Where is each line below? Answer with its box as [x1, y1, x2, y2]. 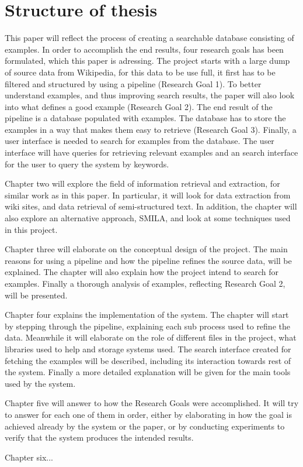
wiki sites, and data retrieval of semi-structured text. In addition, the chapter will [5, 200, 297, 212]
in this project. [5, 223, 58, 235]
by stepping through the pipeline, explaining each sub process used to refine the [5, 320, 290, 332]
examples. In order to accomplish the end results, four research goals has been [5, 43, 284, 55]
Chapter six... [5, 451, 53, 463]
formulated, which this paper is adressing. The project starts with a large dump [5, 54, 290, 67]
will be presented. [5, 289, 68, 301]
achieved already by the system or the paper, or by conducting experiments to [5, 420, 285, 432]
